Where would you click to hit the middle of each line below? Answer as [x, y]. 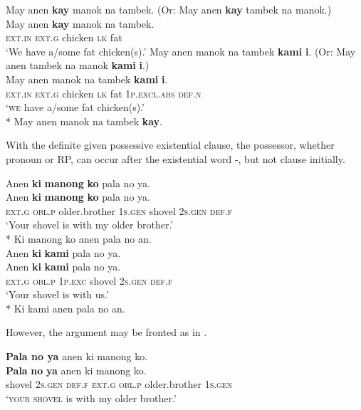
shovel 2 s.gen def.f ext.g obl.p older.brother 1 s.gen [119, 384]
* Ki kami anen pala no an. [66, 308]
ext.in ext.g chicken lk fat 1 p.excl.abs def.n [104, 93]
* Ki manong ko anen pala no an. [79, 238]
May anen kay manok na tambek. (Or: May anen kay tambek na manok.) [169, 9]
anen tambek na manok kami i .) [78, 65]
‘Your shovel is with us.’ [57, 294]
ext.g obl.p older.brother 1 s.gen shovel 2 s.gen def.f [119, 210]
